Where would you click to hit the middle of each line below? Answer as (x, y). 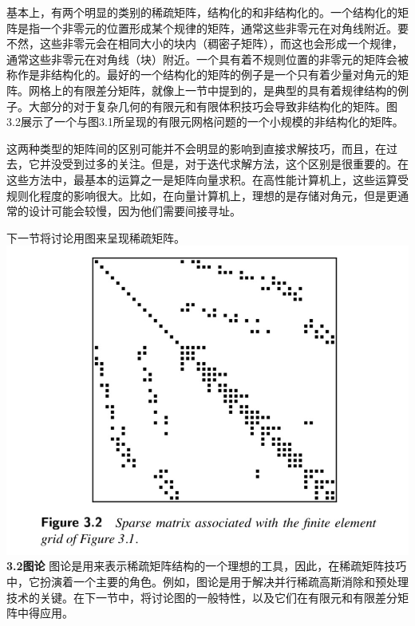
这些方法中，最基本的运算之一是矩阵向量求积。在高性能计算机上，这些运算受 (207, 179)
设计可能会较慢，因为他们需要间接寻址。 (134, 211)
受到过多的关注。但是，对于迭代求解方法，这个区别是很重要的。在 (235, 164)
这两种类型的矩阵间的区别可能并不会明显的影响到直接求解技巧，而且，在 (196, 148)
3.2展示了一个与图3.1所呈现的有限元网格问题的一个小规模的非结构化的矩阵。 (205, 122)
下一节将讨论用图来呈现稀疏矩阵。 (96, 237)
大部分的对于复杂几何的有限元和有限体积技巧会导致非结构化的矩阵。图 (213, 106)
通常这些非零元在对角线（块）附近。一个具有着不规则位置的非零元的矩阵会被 (207, 59)
